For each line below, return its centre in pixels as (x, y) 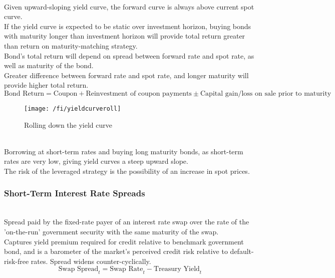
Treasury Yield (177, 269)
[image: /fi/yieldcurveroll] (73, 108)
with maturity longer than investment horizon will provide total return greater (125, 36)
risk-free (17, 261)
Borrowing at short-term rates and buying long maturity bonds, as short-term (124, 151)
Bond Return (24, 93)
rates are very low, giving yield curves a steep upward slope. (96, 161)
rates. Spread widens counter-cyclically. (91, 261)
